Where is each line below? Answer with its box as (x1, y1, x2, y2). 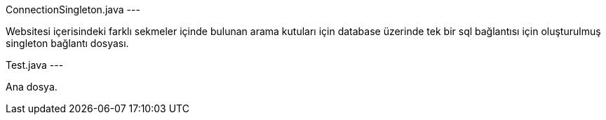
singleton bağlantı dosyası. (6, 37, 129, 49)
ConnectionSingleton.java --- (6, 4, 140, 15)
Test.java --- (6, 59, 64, 71)
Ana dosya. (6, 81, 58, 93)
